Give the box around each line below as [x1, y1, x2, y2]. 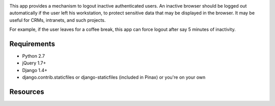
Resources [9, 88, 44, 96]
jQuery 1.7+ [22, 60, 46, 66]
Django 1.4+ [22, 67, 48, 73]
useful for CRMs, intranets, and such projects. [9, 17, 106, 23]
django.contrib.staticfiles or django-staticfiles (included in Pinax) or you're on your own [22, 74, 206, 81]
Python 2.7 [22, 53, 45, 59]
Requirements [9, 40, 56, 48]
